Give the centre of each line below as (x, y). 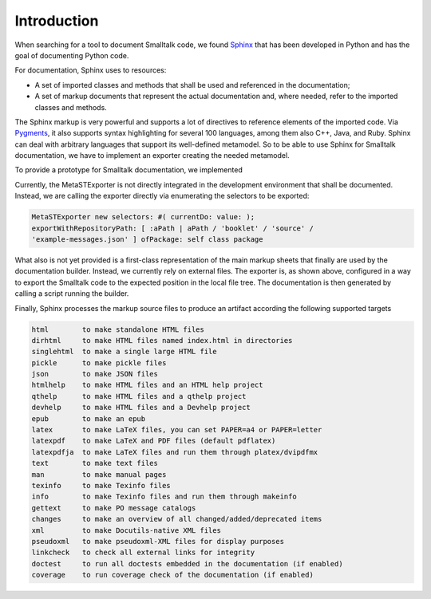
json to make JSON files (95, 374)
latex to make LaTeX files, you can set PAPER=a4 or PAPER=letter (177, 430)
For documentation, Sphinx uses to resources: (91, 70)
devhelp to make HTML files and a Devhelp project (141, 408)
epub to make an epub (89, 418)
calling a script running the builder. (72, 294)
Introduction (57, 21)
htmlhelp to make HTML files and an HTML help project (147, 385)
